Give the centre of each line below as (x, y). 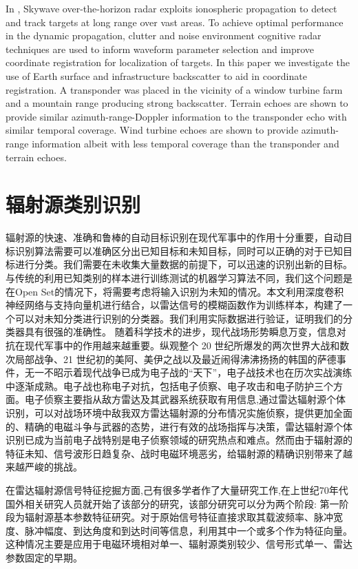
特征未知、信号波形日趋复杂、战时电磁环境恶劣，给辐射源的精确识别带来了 (174, 453)
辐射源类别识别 (73, 204)
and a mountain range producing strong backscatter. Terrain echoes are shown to (177, 103)
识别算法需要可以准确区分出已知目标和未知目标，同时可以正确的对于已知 (179, 250)
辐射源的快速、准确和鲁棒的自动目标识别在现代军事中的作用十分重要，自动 (174, 237)
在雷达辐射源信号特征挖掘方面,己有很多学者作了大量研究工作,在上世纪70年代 (177, 489)
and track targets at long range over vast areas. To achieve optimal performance (175, 22)
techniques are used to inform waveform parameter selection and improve (160, 49)
